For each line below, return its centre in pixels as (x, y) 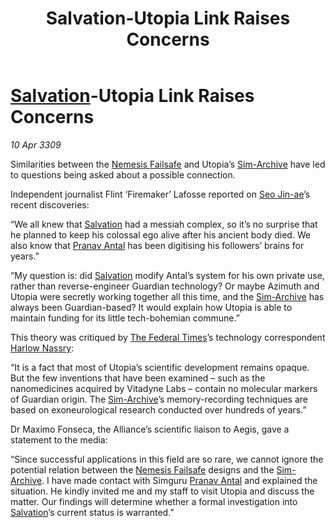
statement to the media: (59, 439)
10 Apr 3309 (36, 144)
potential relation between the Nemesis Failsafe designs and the (142, 469)
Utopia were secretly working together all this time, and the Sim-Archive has (167, 296)
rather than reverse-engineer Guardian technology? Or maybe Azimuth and (165, 286)
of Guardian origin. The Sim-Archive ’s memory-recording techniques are (159, 399)
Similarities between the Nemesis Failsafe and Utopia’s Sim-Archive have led (168, 164)
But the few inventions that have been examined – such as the (138, 378)
